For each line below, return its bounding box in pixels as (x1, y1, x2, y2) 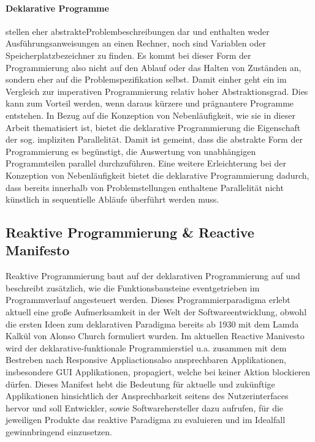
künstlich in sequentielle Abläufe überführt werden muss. (6, 193, 219, 206)
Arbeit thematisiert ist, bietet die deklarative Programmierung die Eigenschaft (6, 121, 301, 133)
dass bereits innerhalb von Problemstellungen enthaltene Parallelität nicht (6, 181, 284, 193)
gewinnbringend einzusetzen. (6, 425, 112, 438)
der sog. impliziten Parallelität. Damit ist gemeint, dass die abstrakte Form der (6, 133, 303, 146)
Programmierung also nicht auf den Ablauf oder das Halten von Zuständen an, (6, 61, 302, 73)
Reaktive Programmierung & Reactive (6, 223, 254, 242)
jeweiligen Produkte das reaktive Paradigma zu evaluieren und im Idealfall (6, 413, 286, 426)
